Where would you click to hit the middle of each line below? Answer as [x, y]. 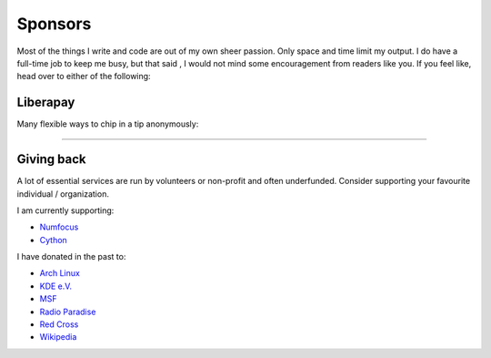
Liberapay [46, 102]
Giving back [51, 159]
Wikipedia [58, 337]
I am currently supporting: [65, 210]
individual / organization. [63, 194]
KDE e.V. [56, 286]
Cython [53, 240]
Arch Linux [60, 273]
